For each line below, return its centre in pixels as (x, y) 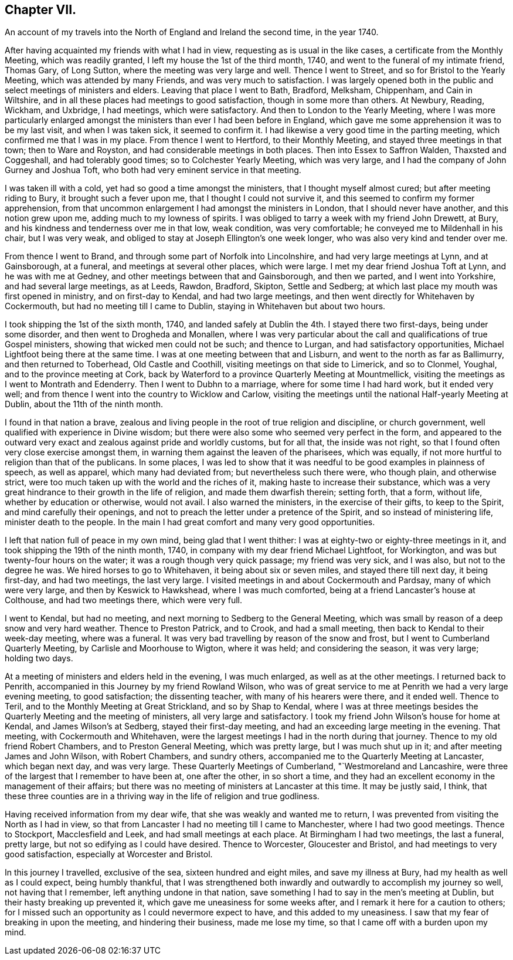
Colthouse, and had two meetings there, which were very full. (123, 600)
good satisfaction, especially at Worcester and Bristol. (109, 854)
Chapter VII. (41, 10)
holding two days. (39, 658)
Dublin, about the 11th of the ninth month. (84, 404)
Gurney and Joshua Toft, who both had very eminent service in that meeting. (153, 170)
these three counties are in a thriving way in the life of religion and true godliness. (162, 796)
